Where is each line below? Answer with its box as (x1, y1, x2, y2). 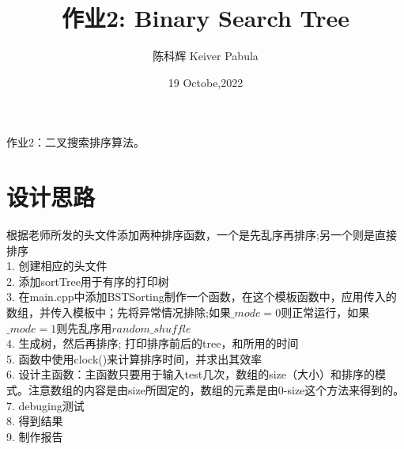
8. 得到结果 (6, 413, 63, 429)
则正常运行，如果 (281, 304, 370, 320)
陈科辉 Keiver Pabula (153, 48, 259, 64)
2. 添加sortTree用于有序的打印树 (6, 272, 169, 289)
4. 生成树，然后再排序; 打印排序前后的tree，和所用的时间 (6, 335, 299, 352)
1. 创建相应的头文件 (6, 257, 108, 274)
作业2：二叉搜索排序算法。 (6, 134, 145, 150)
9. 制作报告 (6, 428, 63, 444)
